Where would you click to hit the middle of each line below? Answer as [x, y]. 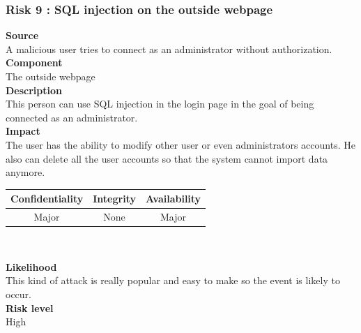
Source [22, 35]
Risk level [30, 308]
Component [34, 62]
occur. [18, 294]
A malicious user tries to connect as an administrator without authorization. [169, 49]
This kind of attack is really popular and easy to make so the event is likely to [173, 280]
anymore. [25, 172]
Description [34, 90]
